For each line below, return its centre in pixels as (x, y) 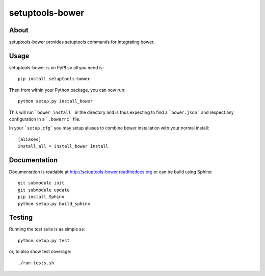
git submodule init (41, 183)
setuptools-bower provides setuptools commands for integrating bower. (82, 42)
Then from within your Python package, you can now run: (67, 90)
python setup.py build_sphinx (54, 204)
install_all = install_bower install (63, 146)
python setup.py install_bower (55, 101)
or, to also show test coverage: (40, 251)
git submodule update (44, 190)
